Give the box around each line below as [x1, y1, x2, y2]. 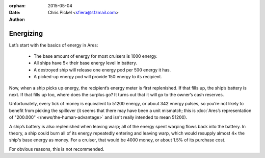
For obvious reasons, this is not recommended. [9, 146, 105, 152]
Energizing [9, 29, 43, 38]
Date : [9, 10, 21, 16]
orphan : [9, 3, 26, 8]
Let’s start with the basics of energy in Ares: [9, 42, 98, 48]
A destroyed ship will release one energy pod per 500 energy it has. [33, 67, 171, 73]
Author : [9, 16, 26, 22]
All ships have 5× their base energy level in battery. [33, 60, 137, 66]
